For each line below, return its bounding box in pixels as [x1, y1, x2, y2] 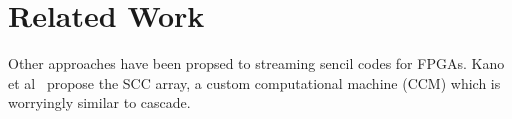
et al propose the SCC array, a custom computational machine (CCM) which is [8, 72, 501, 93]
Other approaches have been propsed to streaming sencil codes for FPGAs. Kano [8, 53, 505, 74]
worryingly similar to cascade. [8, 92, 191, 113]
